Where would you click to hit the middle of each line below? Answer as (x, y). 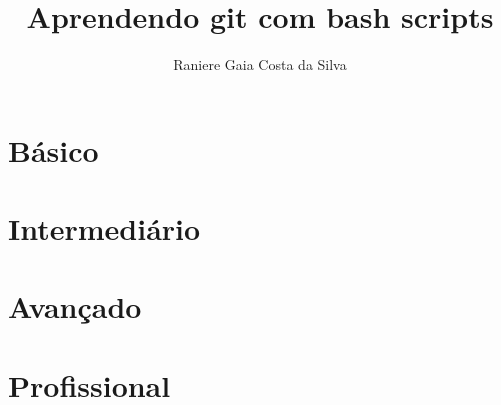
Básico (53, 149)
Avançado (75, 306)
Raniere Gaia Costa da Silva (260, 64)
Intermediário (104, 228)
